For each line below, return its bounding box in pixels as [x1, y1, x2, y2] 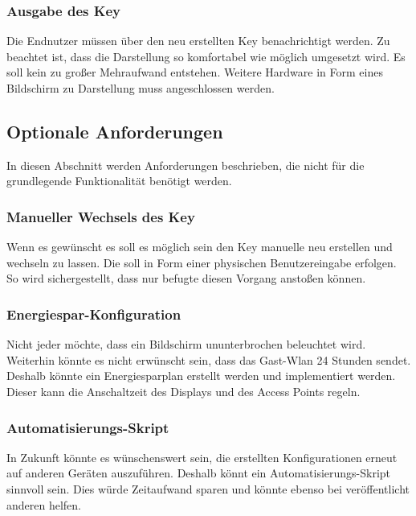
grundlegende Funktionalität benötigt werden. [6, 172, 232, 189]
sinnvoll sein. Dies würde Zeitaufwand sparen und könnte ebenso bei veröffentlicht [6, 480, 410, 497]
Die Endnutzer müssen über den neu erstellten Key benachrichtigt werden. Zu [6, 32, 390, 49]
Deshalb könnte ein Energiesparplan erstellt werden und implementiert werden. [6, 367, 396, 384]
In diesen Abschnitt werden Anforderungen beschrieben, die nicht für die [6, 156, 365, 173]
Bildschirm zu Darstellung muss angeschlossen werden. [6, 80, 275, 96]
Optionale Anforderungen [6, 118, 223, 143]
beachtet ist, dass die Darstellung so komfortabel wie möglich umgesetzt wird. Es [6, 47, 406, 64]
